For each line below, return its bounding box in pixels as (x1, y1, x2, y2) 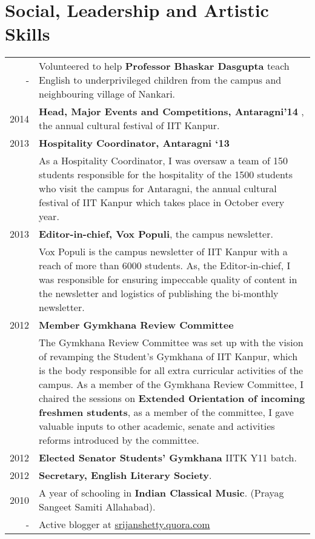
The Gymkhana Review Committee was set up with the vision (39, 335, 303, 350)
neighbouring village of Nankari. (39, 87, 176, 101)
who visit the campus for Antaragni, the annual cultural (39, 181, 277, 196)
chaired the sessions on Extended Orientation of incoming (39, 391, 305, 406)
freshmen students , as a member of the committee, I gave (39, 405, 294, 420)
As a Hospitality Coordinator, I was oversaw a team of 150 (39, 153, 288, 168)
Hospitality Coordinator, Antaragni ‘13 (39, 136, 230, 150)
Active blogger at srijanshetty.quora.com (39, 517, 210, 532)
